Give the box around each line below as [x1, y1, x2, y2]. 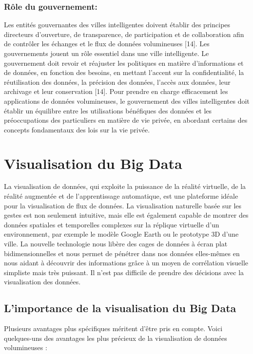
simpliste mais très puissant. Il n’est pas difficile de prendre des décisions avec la [4, 267, 244, 277]
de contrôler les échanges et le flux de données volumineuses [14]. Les [4, 38, 210, 49]
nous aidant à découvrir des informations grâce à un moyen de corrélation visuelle [4, 258, 249, 268]
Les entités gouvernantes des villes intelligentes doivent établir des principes [4, 19, 231, 30]
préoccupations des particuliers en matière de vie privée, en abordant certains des [4, 115, 248, 125]
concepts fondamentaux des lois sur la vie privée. [4, 124, 150, 134]
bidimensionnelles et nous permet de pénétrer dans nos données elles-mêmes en [4, 248, 240, 258]
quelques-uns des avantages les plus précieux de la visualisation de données [4, 333, 227, 343]
